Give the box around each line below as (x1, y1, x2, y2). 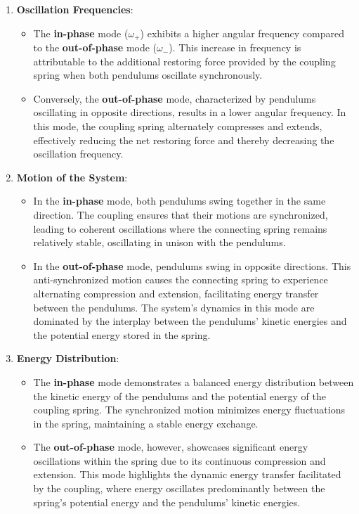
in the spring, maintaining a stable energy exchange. (33, 416, 259, 430)
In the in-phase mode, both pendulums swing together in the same (33, 193, 326, 208)
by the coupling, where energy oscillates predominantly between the (33, 481, 325, 496)
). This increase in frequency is (169, 40, 301, 55)
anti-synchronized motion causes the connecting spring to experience (33, 272, 328, 287)
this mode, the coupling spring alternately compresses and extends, (33, 119, 322, 134)
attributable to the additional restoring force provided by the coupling (33, 53, 336, 68)
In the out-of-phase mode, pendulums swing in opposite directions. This (33, 258, 351, 273)
